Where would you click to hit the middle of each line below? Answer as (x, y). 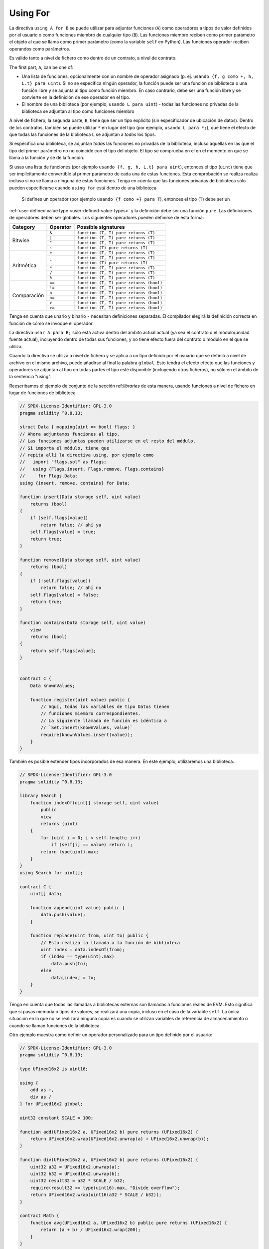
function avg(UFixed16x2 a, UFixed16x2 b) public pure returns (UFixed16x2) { (129, 1223)
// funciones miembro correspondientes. (91, 714)
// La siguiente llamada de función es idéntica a (104, 720)
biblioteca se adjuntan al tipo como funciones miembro (78, 111)
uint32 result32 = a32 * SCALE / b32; (77, 1181)
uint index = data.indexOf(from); (83, 950)
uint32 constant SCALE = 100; (57, 1118)
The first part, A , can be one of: (41, 67)
